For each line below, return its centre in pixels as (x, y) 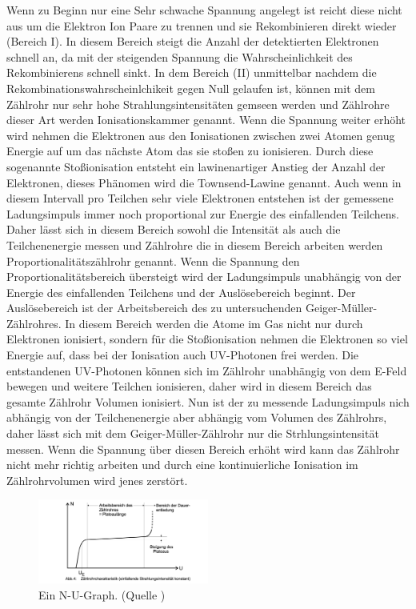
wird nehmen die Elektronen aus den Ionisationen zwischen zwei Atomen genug (201, 135)
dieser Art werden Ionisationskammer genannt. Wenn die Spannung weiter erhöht (206, 120)
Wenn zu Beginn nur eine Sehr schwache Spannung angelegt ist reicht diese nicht (204, 10)
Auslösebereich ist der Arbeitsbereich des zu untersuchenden (154, 308)
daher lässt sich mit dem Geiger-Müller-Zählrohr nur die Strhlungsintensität (193, 433)
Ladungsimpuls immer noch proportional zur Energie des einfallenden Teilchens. (203, 213)
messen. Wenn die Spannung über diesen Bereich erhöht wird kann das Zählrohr (203, 449)
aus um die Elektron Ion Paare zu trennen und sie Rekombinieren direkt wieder (202, 25)
